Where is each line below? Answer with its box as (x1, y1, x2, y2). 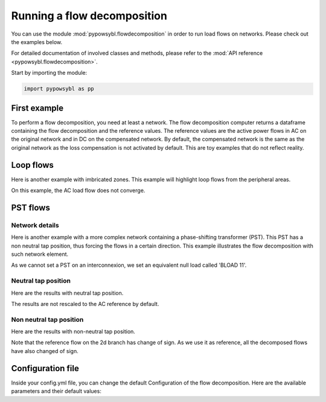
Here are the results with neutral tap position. (11, 289, 124, 296)
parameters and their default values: (11, 388, 102, 395)
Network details (11, 221, 60, 229)
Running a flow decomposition (11, 9, 167, 22)
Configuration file (11, 363, 80, 374)
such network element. (11, 250, 69, 258)
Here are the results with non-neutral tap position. (11, 328, 136, 335)
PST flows (11, 202, 51, 212)
